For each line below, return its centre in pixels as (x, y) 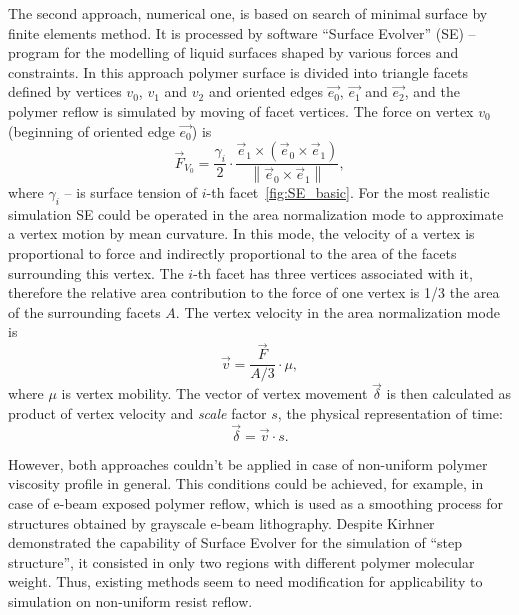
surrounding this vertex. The (96, 272)
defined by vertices (65, 91)
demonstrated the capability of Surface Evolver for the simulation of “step (235, 542)
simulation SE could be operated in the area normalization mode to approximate (256, 213)
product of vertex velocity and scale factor (137, 413)
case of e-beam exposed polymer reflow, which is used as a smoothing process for (255, 503)
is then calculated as (449, 393)
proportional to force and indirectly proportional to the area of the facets (232, 253)
